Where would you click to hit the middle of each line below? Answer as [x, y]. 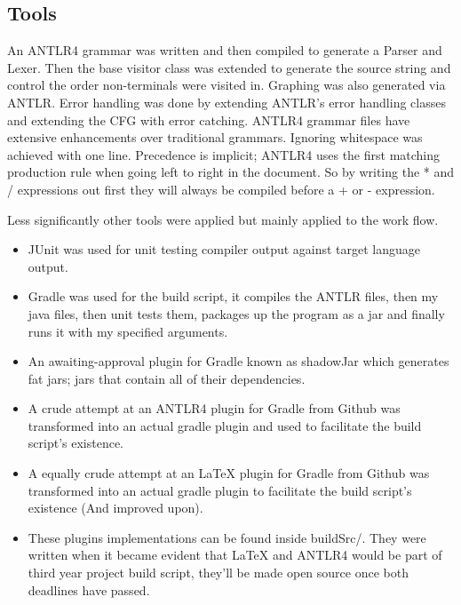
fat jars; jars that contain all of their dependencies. [167, 378]
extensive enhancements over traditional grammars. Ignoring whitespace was [215, 137]
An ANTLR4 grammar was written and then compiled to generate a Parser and [225, 50]
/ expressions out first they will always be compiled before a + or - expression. [221, 189]
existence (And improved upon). [115, 508]
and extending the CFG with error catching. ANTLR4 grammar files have [209, 119]
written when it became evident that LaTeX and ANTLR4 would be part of [235, 555]
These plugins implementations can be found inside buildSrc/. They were [227, 537]
